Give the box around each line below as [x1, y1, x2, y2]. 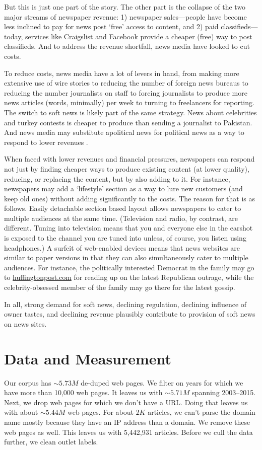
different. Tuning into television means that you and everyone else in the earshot [4, 222, 253, 233]
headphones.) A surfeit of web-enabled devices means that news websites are [4, 242, 240, 253]
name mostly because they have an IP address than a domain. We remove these [4, 416, 250, 427]
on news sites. [4, 318, 47, 329]
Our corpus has [4, 377, 51, 388]
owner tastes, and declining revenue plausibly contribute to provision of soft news [4, 309, 255, 319]
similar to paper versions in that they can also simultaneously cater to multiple [4, 252, 248, 263]
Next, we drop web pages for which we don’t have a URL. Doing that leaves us [4, 397, 248, 407]
